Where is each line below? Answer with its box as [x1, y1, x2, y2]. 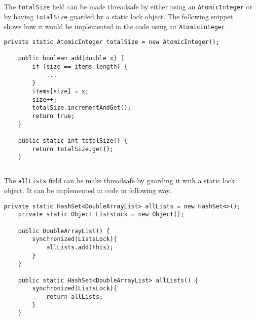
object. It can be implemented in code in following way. [4, 185, 172, 196]
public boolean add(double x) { [18, 55, 124, 62]
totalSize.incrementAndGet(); [32, 104, 131, 112]
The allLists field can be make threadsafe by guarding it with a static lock [4, 175, 235, 186]
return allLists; [46, 293, 103, 300]
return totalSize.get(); [32, 145, 113, 153]
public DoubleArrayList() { [18, 227, 110, 235]
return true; [32, 113, 75, 120]
